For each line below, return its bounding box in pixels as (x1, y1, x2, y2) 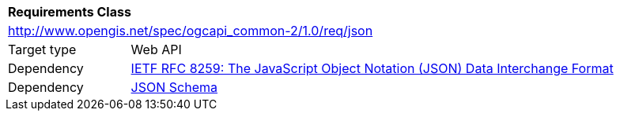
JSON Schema (130, 79, 217, 95)
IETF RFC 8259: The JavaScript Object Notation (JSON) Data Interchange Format (130, 60, 614, 76)
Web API (130, 42, 182, 57)
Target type (8, 42, 77, 57)
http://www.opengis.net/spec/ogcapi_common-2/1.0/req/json (8, 23, 373, 38)
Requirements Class (8, 4, 131, 20)
